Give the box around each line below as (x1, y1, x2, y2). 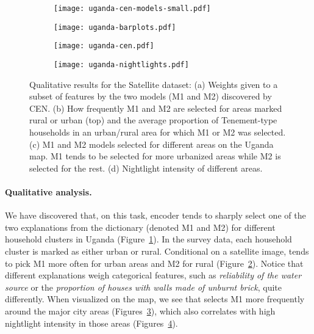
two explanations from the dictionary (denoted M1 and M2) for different (5, 220, 276, 233)
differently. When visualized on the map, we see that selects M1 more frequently (5, 292, 305, 305)
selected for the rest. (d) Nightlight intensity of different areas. (29, 161, 263, 174)
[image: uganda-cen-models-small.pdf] (54, 4, 211, 13)
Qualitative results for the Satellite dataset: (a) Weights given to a (29, 78, 278, 90)
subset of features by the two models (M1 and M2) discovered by (29, 90, 272, 103)
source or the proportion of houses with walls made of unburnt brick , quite (5, 280, 282, 293)
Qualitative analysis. (5, 185, 92, 198)
